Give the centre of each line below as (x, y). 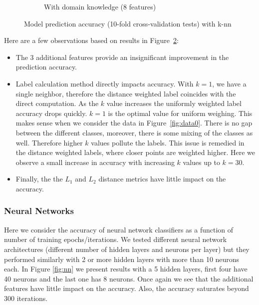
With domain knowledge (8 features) (100, 6)
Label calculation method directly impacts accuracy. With (105, 83)
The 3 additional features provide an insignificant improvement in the (122, 57)
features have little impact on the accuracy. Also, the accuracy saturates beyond (127, 288)
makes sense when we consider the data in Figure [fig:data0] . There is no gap (134, 123)
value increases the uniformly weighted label (174, 103)
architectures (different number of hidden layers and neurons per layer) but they (127, 249)
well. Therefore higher (49, 142)
